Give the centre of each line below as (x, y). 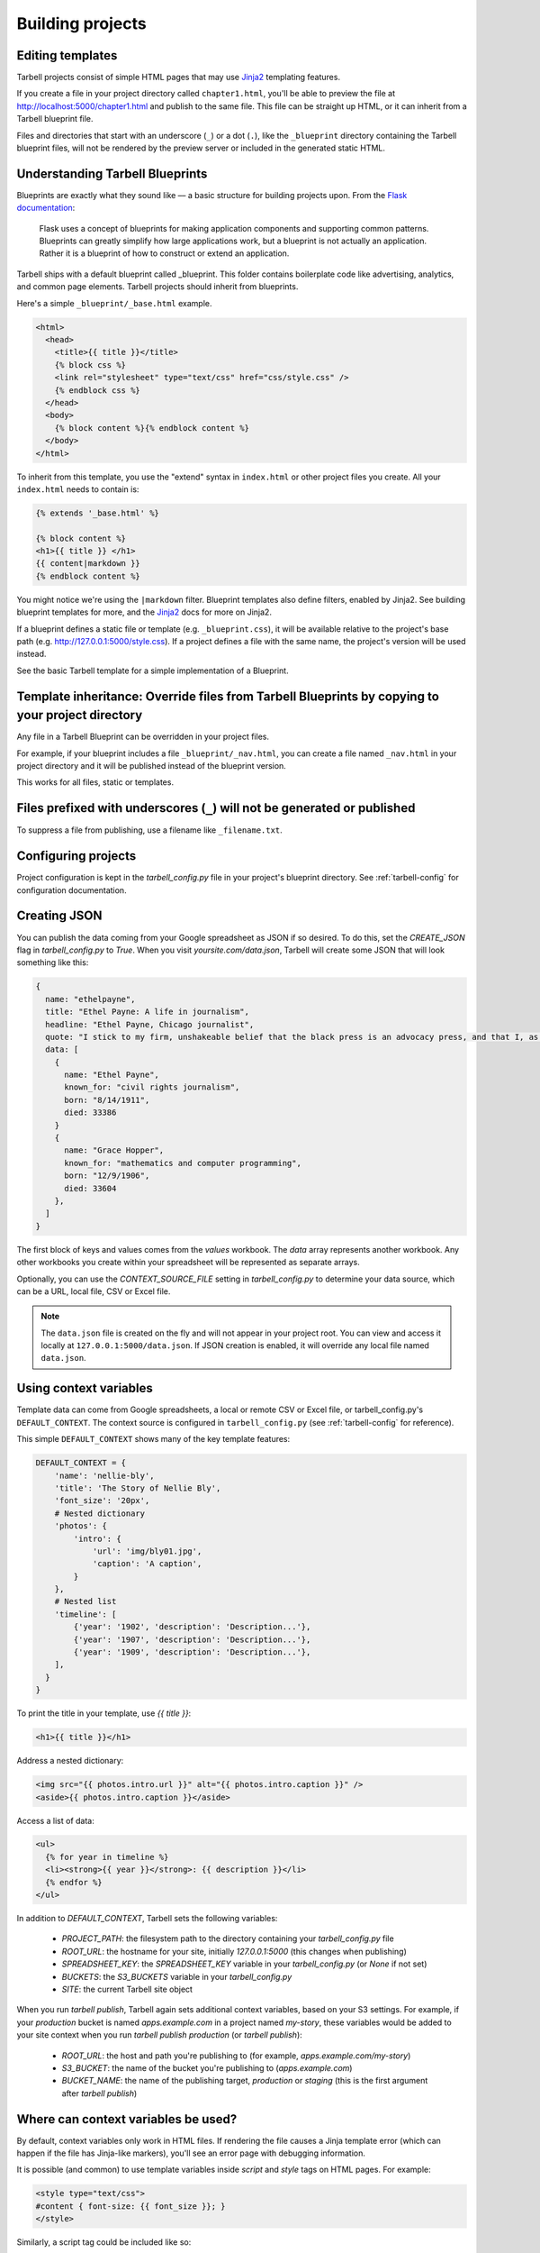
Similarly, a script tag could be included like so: (104, 2242)
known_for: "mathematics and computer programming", (183, 1163)
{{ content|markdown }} (88, 564)
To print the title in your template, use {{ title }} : (104, 1713)
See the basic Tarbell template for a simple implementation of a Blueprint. (153, 670)
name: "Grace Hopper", (114, 1150)
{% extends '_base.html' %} (97, 513)
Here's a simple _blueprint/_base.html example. (114, 303)
